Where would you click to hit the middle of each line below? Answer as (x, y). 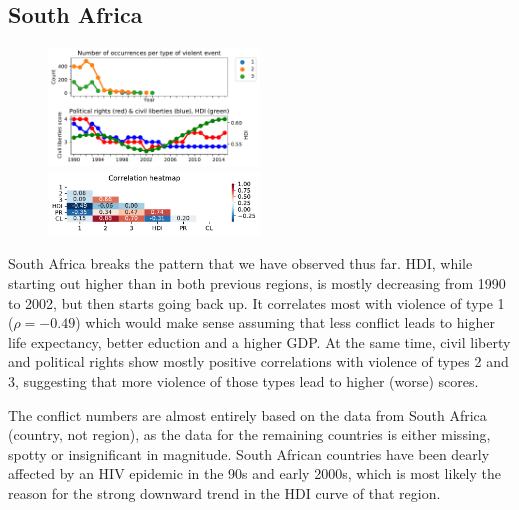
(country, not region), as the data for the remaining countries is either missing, (249, 434)
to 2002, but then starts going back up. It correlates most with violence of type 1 (256, 302)
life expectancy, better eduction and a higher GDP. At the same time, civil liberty (259, 341)
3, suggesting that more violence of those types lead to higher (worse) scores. (243, 380)
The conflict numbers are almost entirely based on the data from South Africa (247, 414)
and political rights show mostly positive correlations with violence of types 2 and (258, 361)
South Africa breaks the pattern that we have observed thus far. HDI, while (240, 263)
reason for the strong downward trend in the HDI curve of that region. (224, 492)
